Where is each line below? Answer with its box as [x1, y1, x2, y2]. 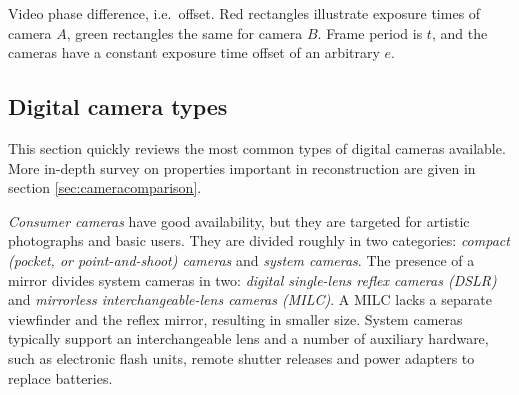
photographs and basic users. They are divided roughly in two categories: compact [8, 230, 510, 251]
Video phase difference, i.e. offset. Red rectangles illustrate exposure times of [8, 3, 481, 23]
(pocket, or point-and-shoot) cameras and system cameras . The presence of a [8, 249, 475, 270]
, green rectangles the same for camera [66, 22, 303, 43]
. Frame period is [317, 22, 423, 43]
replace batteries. [8, 367, 113, 388]
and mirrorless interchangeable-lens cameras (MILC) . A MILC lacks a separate [8, 289, 492, 310]
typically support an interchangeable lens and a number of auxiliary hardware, [8, 328, 489, 349]
